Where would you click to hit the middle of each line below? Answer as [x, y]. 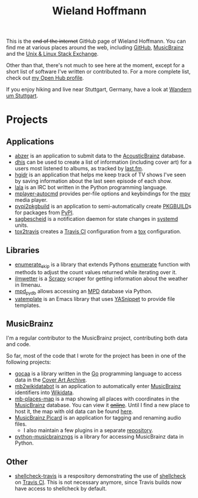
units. [21, 225]
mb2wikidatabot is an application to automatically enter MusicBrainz [98, 386]
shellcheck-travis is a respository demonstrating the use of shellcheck [100, 476]
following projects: [29, 362]
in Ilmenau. [28, 285]
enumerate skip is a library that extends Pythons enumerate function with [102, 265]
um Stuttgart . [22, 96]
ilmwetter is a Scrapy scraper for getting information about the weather [101, 278]
